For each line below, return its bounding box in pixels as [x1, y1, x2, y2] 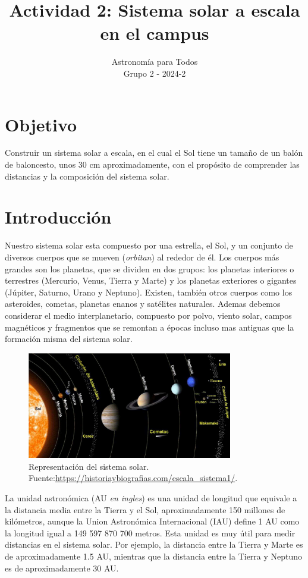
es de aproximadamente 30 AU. [5, 561, 119, 574]
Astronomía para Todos [111, 55, 198, 68]
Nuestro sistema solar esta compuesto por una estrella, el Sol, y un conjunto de [5, 239, 293, 252]
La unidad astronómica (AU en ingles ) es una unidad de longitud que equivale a [5, 492, 297, 504]
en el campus [100, 21, 209, 45]
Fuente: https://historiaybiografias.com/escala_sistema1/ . [29, 472, 238, 484]
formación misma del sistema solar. [5, 332, 133, 345]
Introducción [5, 205, 112, 229]
